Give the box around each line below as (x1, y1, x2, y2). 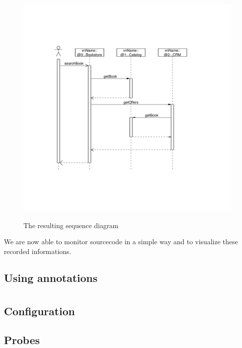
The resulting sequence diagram (23, 220, 119, 230)
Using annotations (4, 270, 98, 285)
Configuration (4, 303, 75, 319)
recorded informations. (4, 246, 71, 256)
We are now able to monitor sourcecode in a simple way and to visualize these (4, 236, 238, 247)
